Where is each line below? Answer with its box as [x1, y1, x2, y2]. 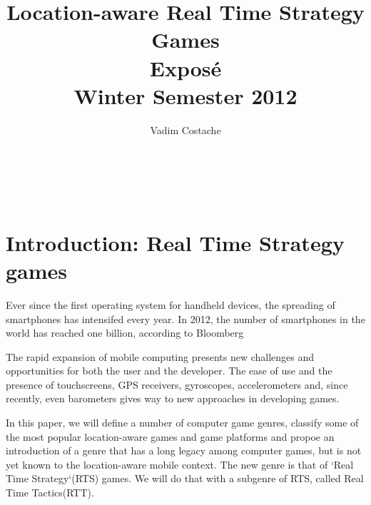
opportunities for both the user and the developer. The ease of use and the [6, 363, 332, 378]
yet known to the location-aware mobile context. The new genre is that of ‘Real [6, 456, 354, 471]
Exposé [149, 53, 222, 82]
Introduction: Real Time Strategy [6, 228, 345, 257]
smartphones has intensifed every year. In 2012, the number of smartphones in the [6, 311, 365, 326]
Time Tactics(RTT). [6, 485, 94, 500]
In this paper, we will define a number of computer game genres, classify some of [6, 415, 359, 430]
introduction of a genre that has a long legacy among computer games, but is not [6, 443, 362, 458]
